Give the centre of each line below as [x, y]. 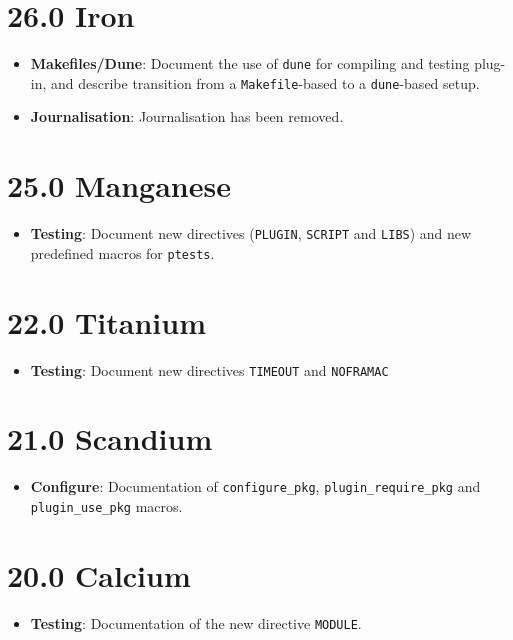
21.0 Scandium [110, 438]
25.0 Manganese [119, 185]
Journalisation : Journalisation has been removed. [187, 116]
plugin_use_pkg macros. [106, 506]
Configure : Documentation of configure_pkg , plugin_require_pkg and [255, 486]
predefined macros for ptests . [122, 252]
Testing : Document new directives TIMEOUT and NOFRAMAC [209, 369]
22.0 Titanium [106, 321]
